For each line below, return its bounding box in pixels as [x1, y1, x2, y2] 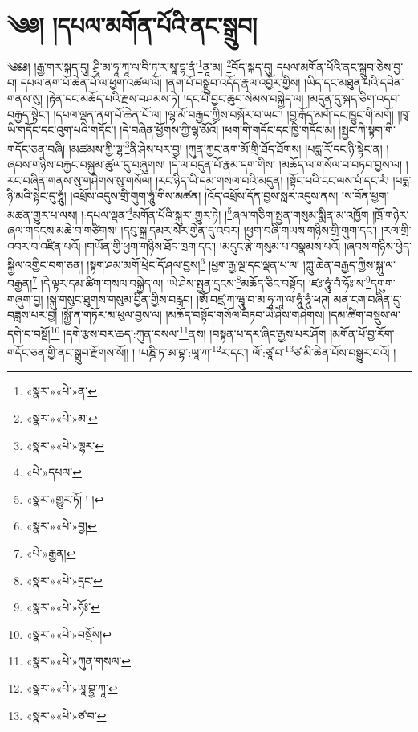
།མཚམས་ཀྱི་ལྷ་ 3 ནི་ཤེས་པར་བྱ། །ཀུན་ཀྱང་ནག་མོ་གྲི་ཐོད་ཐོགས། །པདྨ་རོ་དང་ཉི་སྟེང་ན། [68, 137, 383, 157]
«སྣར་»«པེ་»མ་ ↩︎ [26, 410, 98, 426]
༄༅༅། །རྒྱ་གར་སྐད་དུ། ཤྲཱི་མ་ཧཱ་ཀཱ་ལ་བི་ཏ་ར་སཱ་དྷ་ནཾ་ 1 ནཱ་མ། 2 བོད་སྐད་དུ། [7, 56, 273, 75]
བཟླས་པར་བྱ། [7, 306, 58, 323]
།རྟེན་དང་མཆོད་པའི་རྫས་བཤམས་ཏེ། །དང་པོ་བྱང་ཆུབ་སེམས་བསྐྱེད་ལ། [46, 89, 304, 106]
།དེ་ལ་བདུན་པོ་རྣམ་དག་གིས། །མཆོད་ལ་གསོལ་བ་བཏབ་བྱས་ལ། [168, 156, 403, 172]
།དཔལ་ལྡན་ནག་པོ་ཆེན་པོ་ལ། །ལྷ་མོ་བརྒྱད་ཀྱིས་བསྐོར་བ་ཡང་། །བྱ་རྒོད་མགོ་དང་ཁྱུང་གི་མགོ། [53, 105, 394, 122]
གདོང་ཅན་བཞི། [7, 140, 66, 157]
